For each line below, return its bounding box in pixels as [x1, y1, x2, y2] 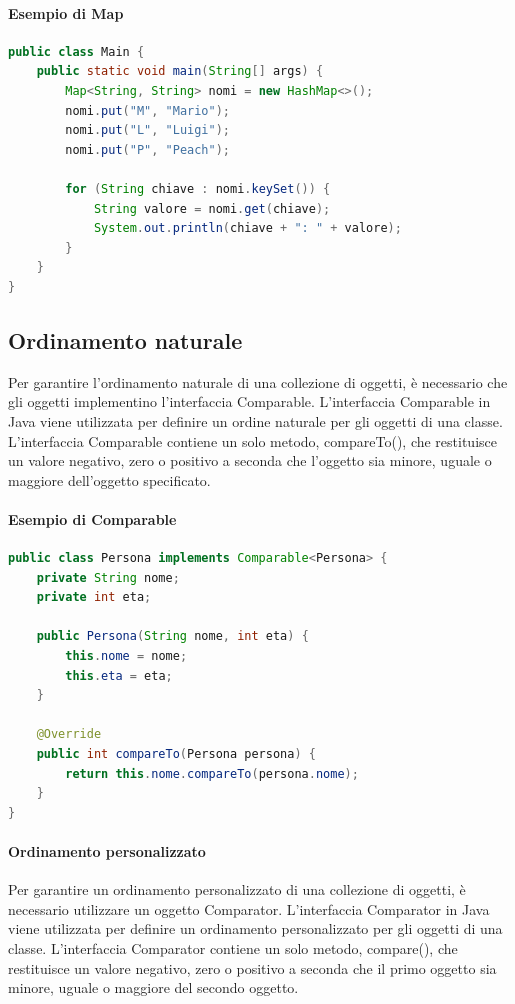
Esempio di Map [8, 2, 124, 23]
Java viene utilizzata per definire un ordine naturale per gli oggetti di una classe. [8, 410, 503, 431]
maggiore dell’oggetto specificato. [8, 469, 211, 490]
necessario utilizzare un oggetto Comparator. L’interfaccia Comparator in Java [8, 898, 490, 919]
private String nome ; [36, 570, 180, 585]
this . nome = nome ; [65, 649, 188, 664]
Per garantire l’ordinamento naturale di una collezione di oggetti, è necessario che [8, 371, 508, 392]
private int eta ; [36, 590, 152, 605]
